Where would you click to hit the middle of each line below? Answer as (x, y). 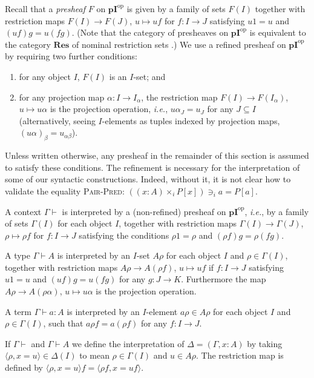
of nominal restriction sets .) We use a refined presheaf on (179, 44)
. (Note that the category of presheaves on (150, 32)
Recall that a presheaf (45, 8)
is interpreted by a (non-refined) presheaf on (144, 211)
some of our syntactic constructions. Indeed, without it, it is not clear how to (148, 179)
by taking (265, 343)
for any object (45, 76)
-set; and (149, 76)
